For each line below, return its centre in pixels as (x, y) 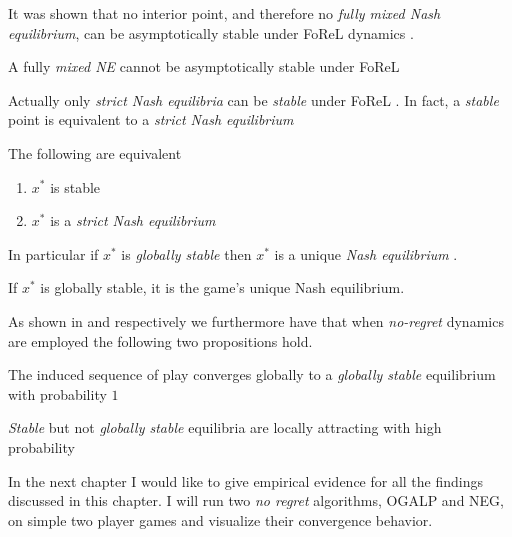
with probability (57, 393)
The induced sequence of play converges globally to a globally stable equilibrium (252, 374)
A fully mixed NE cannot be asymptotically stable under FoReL (204, 66)
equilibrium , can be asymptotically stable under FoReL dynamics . (211, 32)
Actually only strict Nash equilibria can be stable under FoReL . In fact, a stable (253, 99)
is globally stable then (186, 253)
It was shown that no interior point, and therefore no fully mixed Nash (224, 13)
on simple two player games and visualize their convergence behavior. (220, 519)
